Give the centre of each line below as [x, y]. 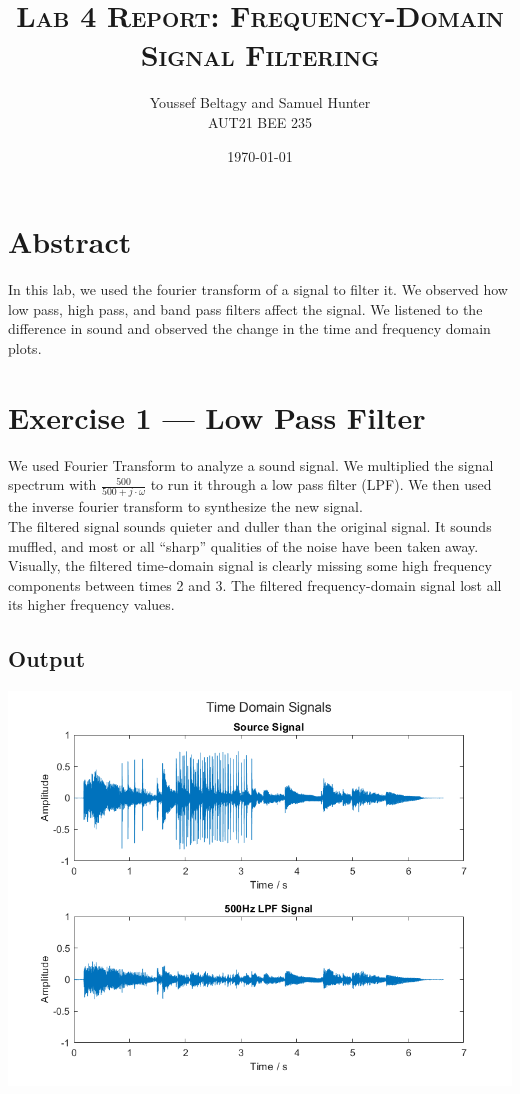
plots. [25, 347]
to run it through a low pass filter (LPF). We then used [321, 484]
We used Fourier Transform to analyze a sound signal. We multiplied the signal [251, 464]
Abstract [70, 241]
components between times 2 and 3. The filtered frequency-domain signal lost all [255, 584]
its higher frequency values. [91, 604]
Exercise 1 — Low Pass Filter [217, 416]
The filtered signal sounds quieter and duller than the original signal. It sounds [250, 526]
